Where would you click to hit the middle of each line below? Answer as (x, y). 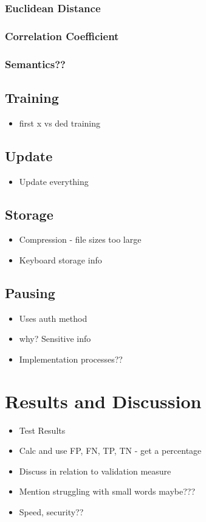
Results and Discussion (103, 401)
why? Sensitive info (55, 339)
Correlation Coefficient (62, 36)
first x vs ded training (60, 123)
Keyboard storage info (60, 259)
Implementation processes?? (71, 359)
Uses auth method (53, 318)
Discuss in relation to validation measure (95, 471)
